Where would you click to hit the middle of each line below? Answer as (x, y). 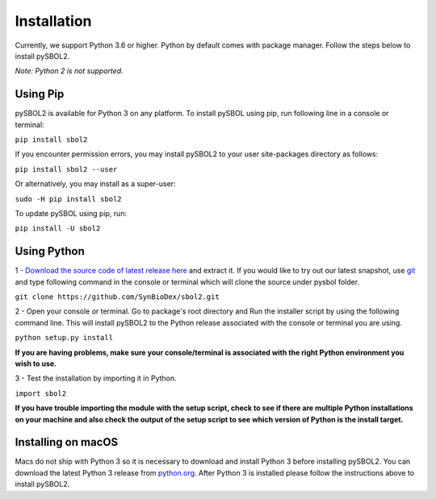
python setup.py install (64, 338)
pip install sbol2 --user (66, 169)
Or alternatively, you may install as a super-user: (95, 184)
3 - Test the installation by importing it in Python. (96, 378)
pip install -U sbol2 (58, 229)
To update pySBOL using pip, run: (71, 213)
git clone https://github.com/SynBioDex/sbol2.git (117, 297)
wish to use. (36, 364)
